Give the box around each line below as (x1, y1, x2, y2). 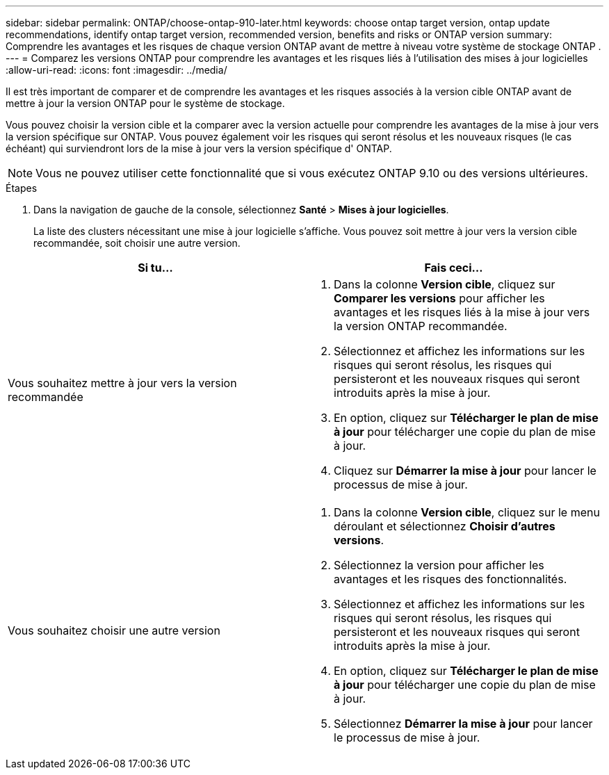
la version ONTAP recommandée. (334, 319, 507, 333)
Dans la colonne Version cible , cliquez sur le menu (334, 505, 600, 519)
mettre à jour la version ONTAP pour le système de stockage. (6, 97, 285, 109)
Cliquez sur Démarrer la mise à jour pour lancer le (334, 464, 596, 478)
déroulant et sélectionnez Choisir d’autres (334, 519, 555, 533)
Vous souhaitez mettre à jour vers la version (8, 376, 237, 390)
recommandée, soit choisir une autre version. (33, 237, 241, 249)
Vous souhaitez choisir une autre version (8, 623, 220, 637)
